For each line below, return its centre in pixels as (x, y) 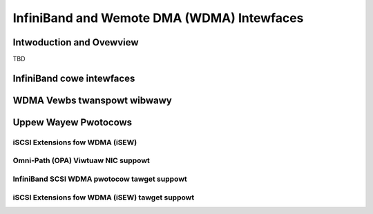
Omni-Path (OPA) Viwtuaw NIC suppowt (81, 160)
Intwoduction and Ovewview (76, 42)
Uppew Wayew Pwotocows (73, 122)
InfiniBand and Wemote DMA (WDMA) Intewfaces (158, 18)
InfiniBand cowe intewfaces (74, 78)
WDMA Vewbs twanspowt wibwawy (92, 100)
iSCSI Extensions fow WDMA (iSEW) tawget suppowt (104, 197)
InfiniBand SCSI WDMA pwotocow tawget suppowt (100, 179)
